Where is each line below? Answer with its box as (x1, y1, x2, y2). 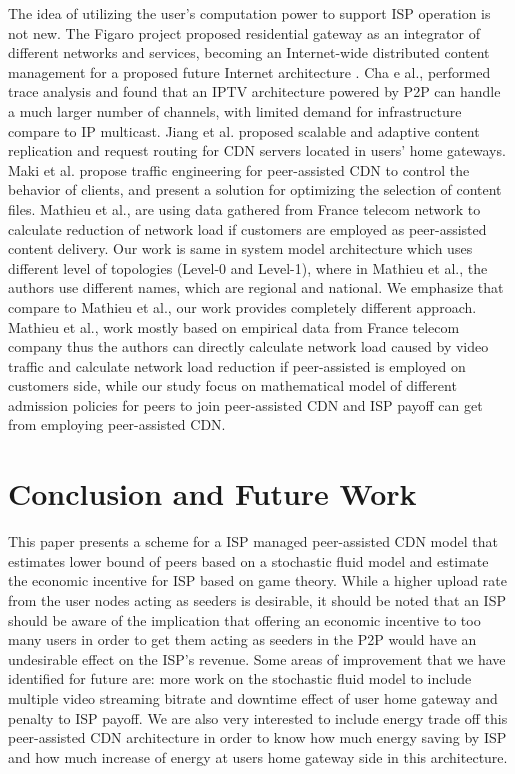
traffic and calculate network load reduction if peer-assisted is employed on (8, 355, 466, 376)
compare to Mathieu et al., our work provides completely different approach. (8, 296, 477, 317)
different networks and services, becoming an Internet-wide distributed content (8, 42, 490, 63)
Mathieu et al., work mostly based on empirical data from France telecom (8, 316, 460, 337)
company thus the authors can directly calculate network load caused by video (8, 336, 489, 357)
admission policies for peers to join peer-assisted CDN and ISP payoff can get (8, 394, 483, 415)
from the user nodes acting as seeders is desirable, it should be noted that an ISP (8, 589, 506, 610)
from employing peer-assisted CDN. (8, 414, 226, 435)
